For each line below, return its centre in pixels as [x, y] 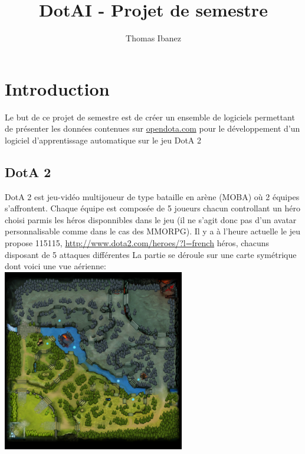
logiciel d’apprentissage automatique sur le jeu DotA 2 [103, 140]
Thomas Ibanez [153, 38]
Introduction [57, 88]
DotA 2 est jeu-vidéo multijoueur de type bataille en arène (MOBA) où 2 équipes [152, 196]
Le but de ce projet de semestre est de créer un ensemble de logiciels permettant [150, 117]
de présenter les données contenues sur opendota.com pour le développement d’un [152, 128]
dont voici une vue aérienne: [55, 266]
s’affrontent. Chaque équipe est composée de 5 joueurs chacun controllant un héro [152, 208]
